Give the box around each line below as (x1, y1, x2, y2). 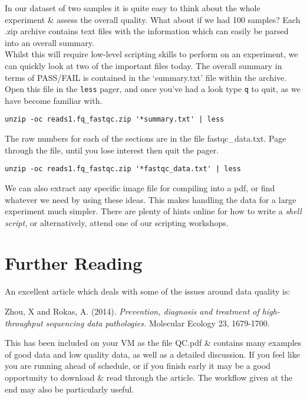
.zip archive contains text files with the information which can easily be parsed (5, 25, 289, 37)
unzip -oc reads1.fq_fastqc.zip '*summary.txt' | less (5, 115, 225, 124)
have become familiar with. (5, 94, 103, 106)
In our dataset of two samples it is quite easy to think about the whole (5, 2, 260, 14)
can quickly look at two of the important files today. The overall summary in (5, 59, 282, 71)
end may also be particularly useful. (5, 382, 134, 395)
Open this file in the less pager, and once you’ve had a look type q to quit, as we (5, 83, 301, 95)
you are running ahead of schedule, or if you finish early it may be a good (5, 359, 271, 372)
